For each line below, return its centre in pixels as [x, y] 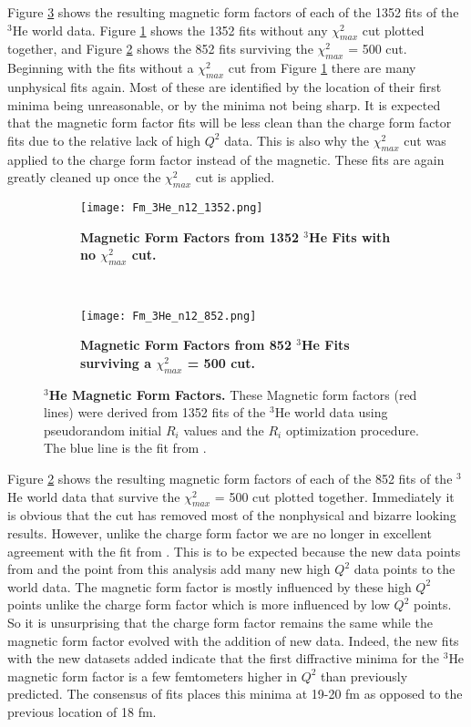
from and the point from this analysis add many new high [169, 569]
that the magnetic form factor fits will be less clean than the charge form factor [230, 123]
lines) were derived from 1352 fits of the [155, 412]
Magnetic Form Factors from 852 [186, 345]
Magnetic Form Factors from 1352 [189, 236]
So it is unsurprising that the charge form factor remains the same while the [220, 622]
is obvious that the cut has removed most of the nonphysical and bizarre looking [232, 515]
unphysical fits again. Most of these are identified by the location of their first [225, 86]
